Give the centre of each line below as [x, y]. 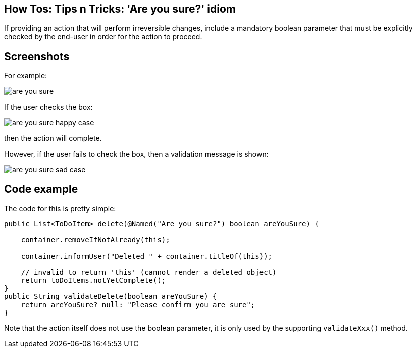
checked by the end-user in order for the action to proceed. [103, 37]
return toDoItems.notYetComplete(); [93, 281]
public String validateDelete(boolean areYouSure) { [111, 297]
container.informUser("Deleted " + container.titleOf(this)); [147, 256]
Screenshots [37, 56]
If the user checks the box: [48, 107]
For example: [26, 76]
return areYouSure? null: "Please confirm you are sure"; [138, 305]
